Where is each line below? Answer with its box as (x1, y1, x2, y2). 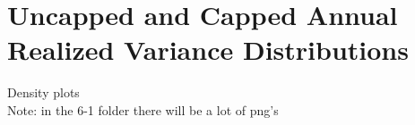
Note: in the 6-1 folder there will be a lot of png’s (7, 100, 279, 119)
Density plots (7, 83, 80, 102)
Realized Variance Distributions (7, 31, 409, 68)
